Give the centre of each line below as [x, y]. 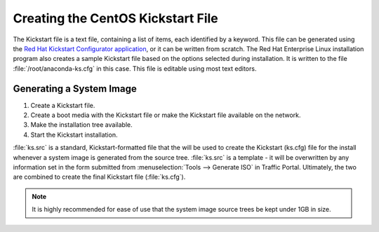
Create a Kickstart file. [63, 105]
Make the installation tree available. [81, 125]
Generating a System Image [75, 89]
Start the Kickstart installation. [74, 135]
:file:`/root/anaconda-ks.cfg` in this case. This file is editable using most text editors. [135, 68]
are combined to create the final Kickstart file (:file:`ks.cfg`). [99, 177]
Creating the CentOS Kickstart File [116, 18]
